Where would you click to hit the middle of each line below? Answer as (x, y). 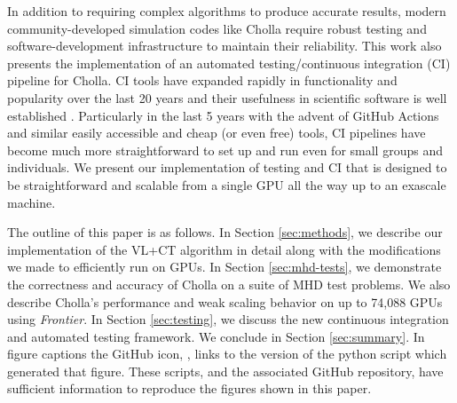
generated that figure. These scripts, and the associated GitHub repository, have (225, 371)
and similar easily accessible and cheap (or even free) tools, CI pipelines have (217, 133)
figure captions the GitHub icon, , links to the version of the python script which (227, 354)
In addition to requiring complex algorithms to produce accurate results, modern (227, 11)
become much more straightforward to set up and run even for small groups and (225, 150)
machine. (32, 202)
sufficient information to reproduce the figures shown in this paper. (189, 388)
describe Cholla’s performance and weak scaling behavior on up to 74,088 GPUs (225, 301)
